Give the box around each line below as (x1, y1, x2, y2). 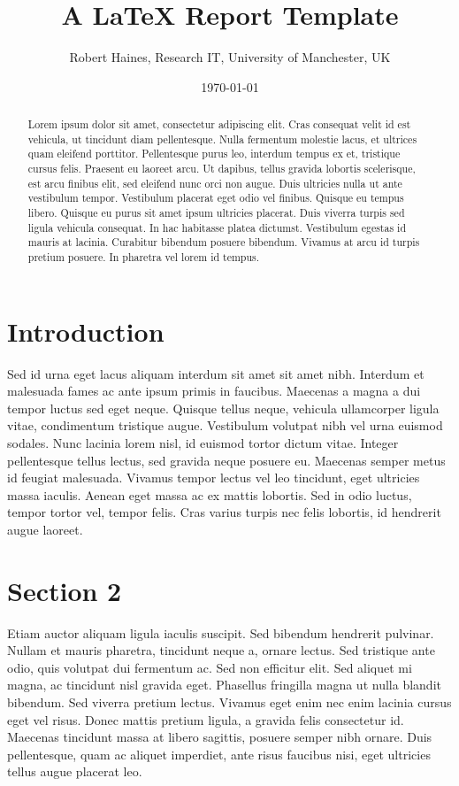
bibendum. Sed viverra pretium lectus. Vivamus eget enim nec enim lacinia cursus (7, 693, 452, 712)
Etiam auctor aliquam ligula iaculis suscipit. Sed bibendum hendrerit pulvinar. (7, 623, 434, 642)
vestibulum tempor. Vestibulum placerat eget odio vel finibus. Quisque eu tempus (27, 190, 404, 205)
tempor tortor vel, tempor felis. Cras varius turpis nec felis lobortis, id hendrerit (7, 503, 441, 521)
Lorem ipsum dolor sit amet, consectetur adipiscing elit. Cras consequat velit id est (27, 117, 411, 132)
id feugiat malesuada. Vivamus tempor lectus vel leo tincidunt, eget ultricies (7, 468, 420, 487)
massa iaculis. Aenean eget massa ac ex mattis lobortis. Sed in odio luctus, (7, 485, 412, 504)
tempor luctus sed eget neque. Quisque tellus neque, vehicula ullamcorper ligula (7, 398, 440, 417)
